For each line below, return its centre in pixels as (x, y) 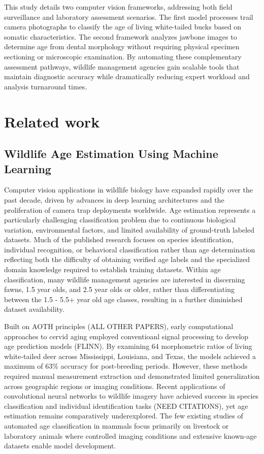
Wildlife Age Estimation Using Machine (111, 154)
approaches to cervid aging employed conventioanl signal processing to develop (126, 336)
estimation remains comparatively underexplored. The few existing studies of (124, 416)
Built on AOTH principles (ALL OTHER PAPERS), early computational (119, 326)
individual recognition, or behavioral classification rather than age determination (130, 249)
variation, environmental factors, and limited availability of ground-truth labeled (129, 229)
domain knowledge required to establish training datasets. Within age (112, 269)
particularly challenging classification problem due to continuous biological (120, 220)
